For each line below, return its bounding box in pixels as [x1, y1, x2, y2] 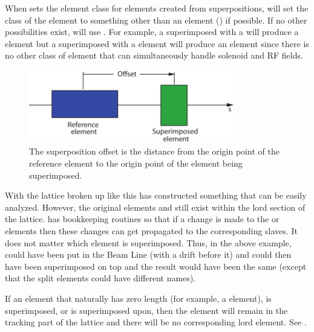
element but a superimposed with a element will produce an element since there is [5, 37, 309, 49]
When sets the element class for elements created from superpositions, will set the [5, 2, 309, 14]
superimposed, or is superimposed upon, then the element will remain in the [5, 304, 288, 316]
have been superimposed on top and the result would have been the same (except [5, 260, 307, 272]
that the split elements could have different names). [5, 272, 196, 284]
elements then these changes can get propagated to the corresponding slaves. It [5, 224, 298, 237]
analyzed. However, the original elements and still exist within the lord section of [5, 200, 306, 213]
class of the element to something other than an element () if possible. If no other [5, 13, 307, 26]
